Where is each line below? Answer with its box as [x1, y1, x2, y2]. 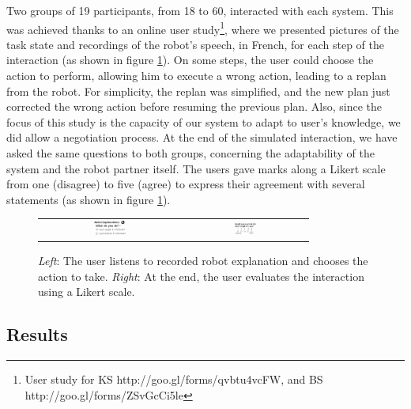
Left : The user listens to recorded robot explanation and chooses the [38, 252, 368, 269]
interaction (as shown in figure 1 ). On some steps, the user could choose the [6, 51, 374, 68]
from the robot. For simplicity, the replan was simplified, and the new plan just [6, 82, 390, 99]
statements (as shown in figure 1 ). [6, 191, 171, 207]
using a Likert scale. [38, 283, 135, 300]
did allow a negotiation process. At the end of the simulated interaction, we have [6, 129, 398, 146]
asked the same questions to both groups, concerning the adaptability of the [6, 145, 375, 161]
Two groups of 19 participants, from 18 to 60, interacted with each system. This [6, 2, 394, 18]
